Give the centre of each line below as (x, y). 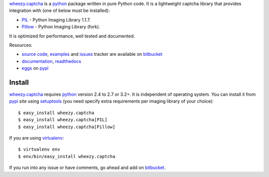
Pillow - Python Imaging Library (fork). (61, 27)
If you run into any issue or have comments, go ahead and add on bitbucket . (87, 168)
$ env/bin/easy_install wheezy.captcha (67, 156)
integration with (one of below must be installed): (60, 10)
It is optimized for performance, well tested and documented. (72, 36)
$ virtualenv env (39, 149)
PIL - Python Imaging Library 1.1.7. (56, 19)
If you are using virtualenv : (37, 138)
